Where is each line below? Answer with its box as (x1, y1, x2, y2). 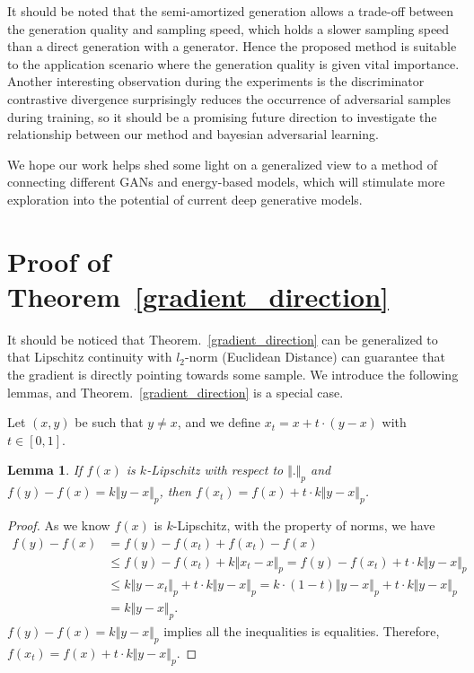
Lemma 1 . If (7, 460, 83, 479)
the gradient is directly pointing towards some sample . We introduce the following (7, 365, 459, 384)
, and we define (177, 413, 261, 432)
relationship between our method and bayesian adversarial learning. (7, 125, 379, 144)
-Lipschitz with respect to (146, 460, 284, 479)
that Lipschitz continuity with (7, 347, 172, 366)
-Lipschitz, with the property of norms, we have (172, 516, 435, 534)
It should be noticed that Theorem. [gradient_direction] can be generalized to (7, 329, 438, 348)
